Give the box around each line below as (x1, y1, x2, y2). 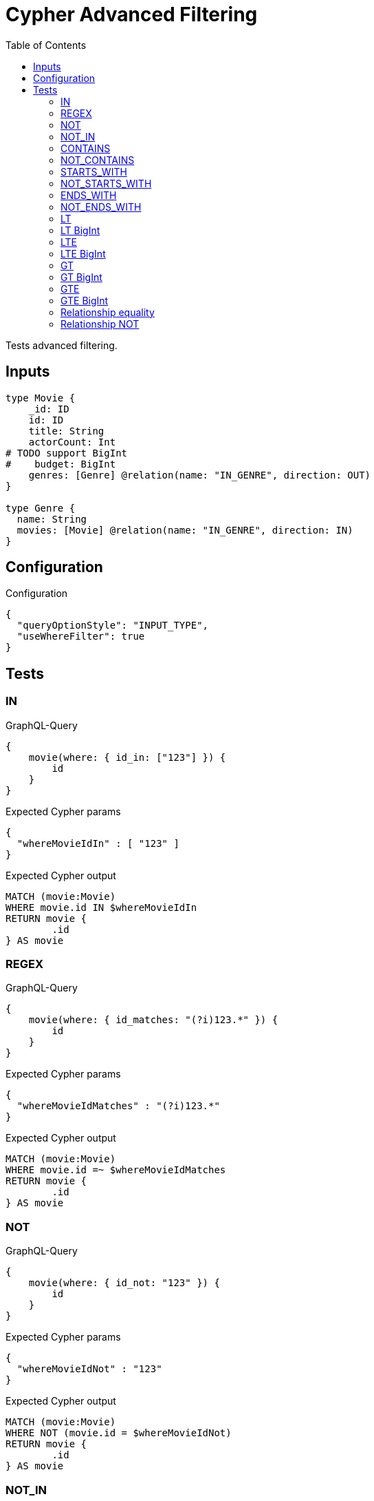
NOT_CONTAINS (60, 154, 135, 166)
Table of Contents (5, 39, 87, 51)
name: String (16, 513, 87, 525)
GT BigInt (60, 271, 102, 283)
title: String (28, 425, 104, 437)
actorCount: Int (28, 436, 116, 448)
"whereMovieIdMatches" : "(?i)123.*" (16, 1100, 220, 1112)
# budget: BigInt (5, 458, 116, 470)
